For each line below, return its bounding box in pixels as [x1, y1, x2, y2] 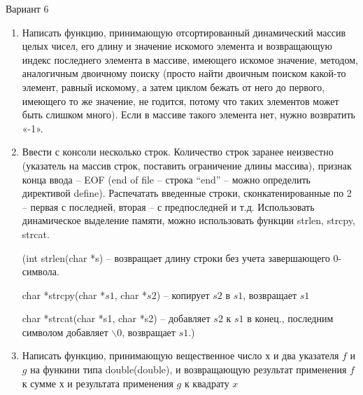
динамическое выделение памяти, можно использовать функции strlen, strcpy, [22, 213, 355, 228]
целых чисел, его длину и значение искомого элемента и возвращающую [22, 39, 333, 53]
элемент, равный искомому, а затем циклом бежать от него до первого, [22, 79, 325, 94]
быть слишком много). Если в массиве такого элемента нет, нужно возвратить [22, 107, 356, 122]
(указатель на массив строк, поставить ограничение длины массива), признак [22, 158, 352, 172]
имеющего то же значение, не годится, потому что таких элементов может [22, 93, 339, 108]
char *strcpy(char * [22, 287, 106, 302]
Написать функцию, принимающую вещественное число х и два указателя [22, 348, 339, 363]
